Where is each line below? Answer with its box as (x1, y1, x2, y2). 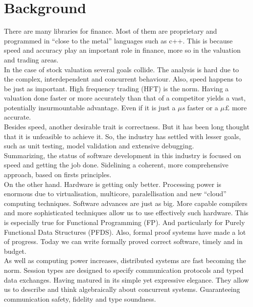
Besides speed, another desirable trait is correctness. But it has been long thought (4, 122, 250, 132)
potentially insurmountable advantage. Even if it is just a (4, 102, 176, 112)
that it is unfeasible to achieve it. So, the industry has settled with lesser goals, (4, 131, 241, 141)
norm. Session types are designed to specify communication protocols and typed (4, 265, 244, 275)
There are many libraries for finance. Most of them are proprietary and (4, 26, 217, 36)
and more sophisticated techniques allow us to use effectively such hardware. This (4, 207, 249, 218)
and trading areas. (4, 54, 59, 64)
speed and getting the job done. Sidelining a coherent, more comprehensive (4, 160, 229, 170)
